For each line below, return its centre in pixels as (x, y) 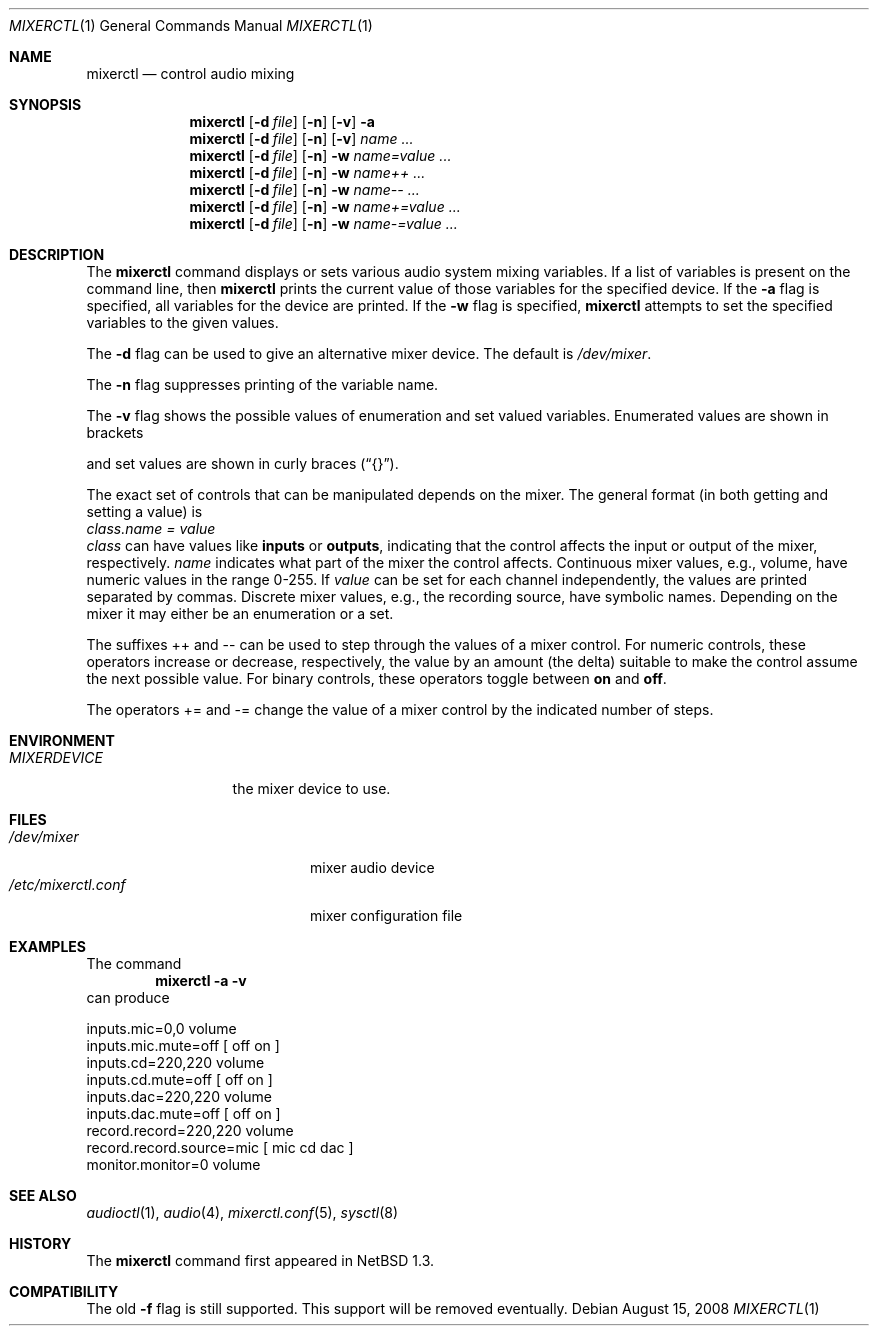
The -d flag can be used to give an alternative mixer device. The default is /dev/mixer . (369, 353)
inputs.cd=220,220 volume (175, 1062)
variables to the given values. (182, 322)
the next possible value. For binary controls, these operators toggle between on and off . (376, 678)
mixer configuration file (386, 915)
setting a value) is (144, 511)
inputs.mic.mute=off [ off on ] (183, 1045)
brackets (115, 432)
